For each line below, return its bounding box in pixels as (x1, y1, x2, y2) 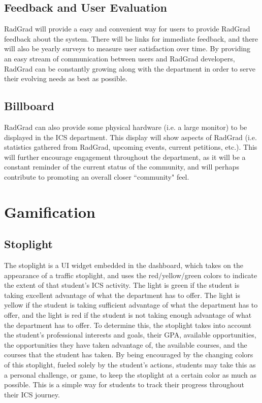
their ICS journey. (4, 389, 60, 399)
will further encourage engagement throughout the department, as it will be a (4, 151, 246, 162)
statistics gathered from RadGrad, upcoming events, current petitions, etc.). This (4, 142, 257, 152)
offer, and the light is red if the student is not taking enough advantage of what (4, 310, 252, 320)
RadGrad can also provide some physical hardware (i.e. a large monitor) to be (4, 121, 247, 132)
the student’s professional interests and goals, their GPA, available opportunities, (4, 329, 256, 340)
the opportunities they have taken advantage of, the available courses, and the (4, 339, 247, 350)
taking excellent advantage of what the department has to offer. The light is (4, 289, 240, 300)
